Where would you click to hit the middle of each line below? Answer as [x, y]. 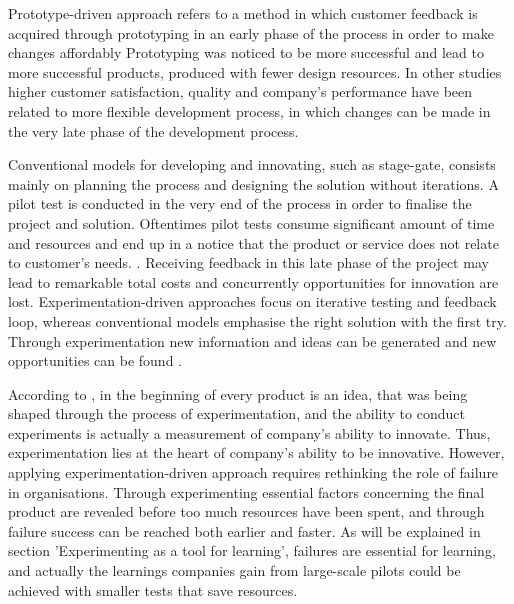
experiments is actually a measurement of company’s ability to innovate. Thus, [249, 432]
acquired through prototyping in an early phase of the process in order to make [251, 32]
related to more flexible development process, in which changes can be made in [249, 110]
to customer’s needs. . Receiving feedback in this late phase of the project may [248, 262]
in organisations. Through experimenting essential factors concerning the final [246, 491]
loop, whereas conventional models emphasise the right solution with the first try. [257, 320]
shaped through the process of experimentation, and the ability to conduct [236, 413]
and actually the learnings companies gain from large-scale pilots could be [234, 570]
